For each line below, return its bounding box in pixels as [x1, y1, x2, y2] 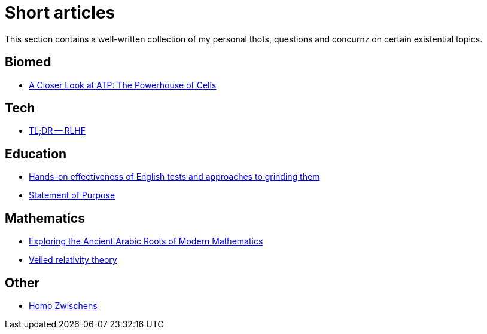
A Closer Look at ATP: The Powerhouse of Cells [29, 79, 217, 90]
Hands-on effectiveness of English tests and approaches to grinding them [29, 171, 320, 182]
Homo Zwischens [29, 300, 98, 311]
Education [5, 146, 67, 161]
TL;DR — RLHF [29, 125, 86, 136]
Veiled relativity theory [29, 255, 117, 265]
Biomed [5, 54, 51, 70]
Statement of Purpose [29, 190, 115, 201]
